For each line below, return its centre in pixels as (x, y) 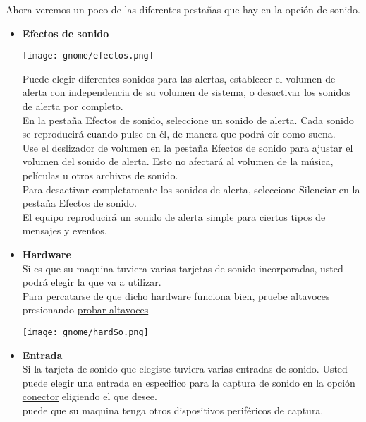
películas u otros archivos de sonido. (100, 175)
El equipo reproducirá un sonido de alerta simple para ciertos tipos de (174, 216)
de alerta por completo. (73, 106)
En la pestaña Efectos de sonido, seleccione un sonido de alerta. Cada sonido (188, 120)
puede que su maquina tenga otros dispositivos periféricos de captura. (173, 410)
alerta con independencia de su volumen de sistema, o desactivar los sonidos (186, 92)
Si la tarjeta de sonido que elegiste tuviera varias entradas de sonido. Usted (185, 369)
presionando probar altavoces (85, 309)
